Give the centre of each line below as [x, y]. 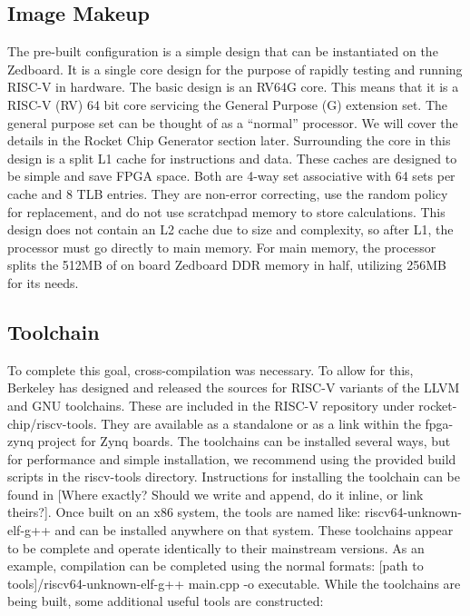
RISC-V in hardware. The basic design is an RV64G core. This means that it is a [233, 87]
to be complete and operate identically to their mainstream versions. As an [216, 547]
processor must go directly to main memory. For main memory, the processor [222, 247]
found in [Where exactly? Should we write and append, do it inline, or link [215, 494]
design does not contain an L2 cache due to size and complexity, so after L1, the [230, 229]
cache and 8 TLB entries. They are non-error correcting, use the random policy [228, 193]
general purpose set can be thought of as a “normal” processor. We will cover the [233, 122]
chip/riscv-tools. [52, 423]
